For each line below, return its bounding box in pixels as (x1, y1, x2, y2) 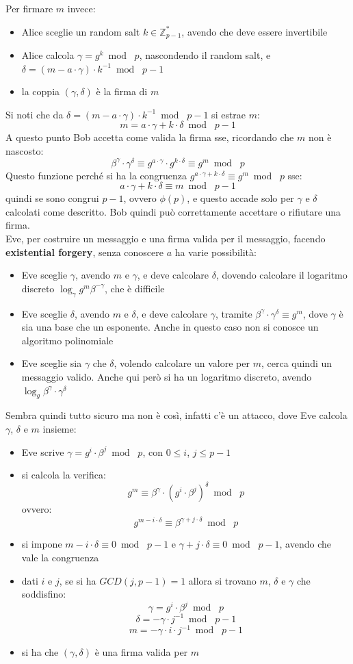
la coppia (21, 84, 60, 99)
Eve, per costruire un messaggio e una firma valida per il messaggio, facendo (5, 231, 326, 246)
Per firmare (5, 1, 53, 15)
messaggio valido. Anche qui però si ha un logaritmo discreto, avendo (21, 370, 312, 384)
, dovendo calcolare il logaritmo (215, 268, 348, 282)
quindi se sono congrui (5, 191, 99, 205)
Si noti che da (5, 107, 64, 121)
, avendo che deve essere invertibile (181, 24, 328, 38)
